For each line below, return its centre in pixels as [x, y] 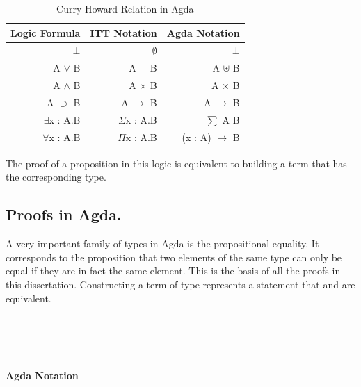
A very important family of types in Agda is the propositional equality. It [162, 244]
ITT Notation [123, 32]
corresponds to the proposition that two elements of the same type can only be [174, 257]
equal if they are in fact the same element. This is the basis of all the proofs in [173, 271]
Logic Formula [46, 32]
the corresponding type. [56, 177]
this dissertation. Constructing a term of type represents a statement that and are [180, 284]
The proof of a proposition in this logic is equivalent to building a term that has [176, 163]
